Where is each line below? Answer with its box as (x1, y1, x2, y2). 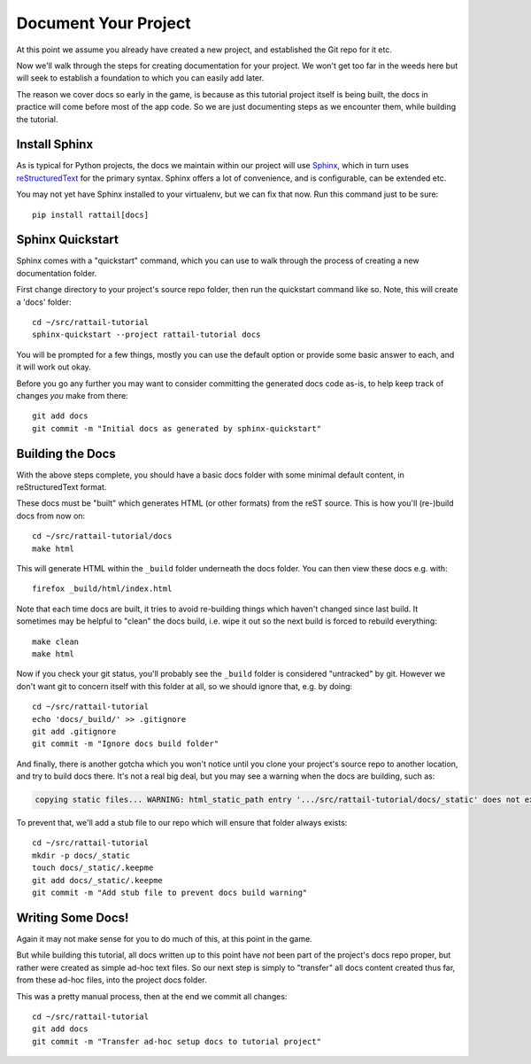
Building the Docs (16, 446, 117, 461)
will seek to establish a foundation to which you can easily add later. (16, 73, 265, 83)
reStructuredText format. (16, 482, 107, 493)
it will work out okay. (16, 361, 92, 372)
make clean (32, 636, 80, 647)
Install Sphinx (16, 137, 94, 152)
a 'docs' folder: (16, 297, 72, 307)
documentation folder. (16, 268, 97, 278)
